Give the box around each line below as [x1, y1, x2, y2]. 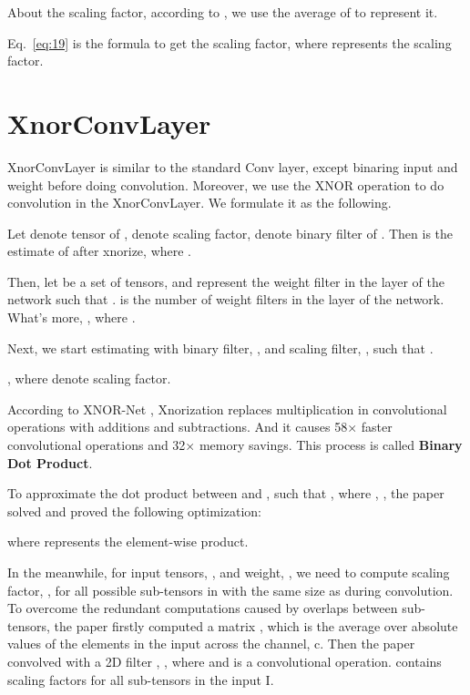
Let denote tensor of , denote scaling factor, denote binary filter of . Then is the [7, 223, 454, 242]
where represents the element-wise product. [7, 532, 249, 551]
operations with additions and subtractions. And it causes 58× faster [7, 417, 393, 436]
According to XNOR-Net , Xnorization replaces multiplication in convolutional [7, 399, 447, 418]
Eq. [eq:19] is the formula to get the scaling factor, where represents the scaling [7, 33, 452, 52]
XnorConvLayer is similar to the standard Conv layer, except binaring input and [7, 157, 458, 176]
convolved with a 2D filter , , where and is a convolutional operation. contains [7, 651, 442, 670]
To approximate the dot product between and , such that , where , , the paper [7, 484, 444, 503]
